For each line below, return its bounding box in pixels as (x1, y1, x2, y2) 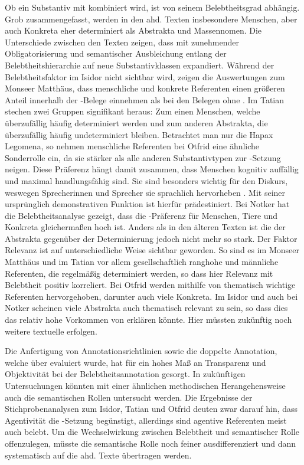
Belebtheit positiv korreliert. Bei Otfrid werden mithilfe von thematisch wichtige (5, 279, 296, 291)
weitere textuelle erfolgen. (5, 325, 97, 337)
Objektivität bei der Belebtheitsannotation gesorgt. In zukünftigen (5, 368, 246, 380)
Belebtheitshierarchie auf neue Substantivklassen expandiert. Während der (5, 58, 274, 71)
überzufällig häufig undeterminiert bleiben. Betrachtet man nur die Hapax (5, 128, 273, 140)
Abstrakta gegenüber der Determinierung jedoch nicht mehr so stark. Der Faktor (5, 232, 298, 244)
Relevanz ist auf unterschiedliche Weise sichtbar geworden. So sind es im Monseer (5, 244, 299, 256)
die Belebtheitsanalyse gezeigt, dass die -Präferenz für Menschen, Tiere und (5, 209, 278, 221)
